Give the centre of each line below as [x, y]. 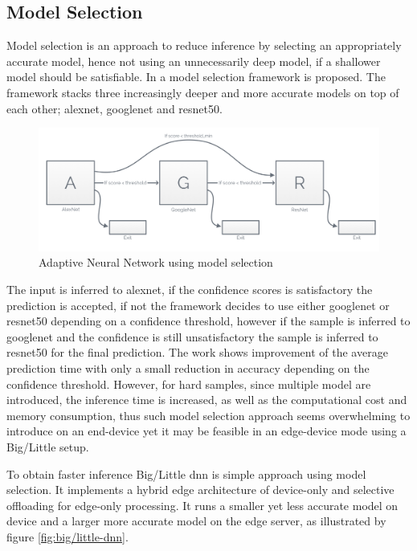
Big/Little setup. [48, 446]
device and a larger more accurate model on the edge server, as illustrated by [196, 521]
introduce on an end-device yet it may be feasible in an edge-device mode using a [206, 431]
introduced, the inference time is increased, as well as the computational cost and [207, 400]
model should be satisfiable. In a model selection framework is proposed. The [196, 77]
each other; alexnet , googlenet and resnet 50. [114, 108]
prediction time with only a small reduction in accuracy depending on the [188, 367]
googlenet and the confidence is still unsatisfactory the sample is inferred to [192, 336]
